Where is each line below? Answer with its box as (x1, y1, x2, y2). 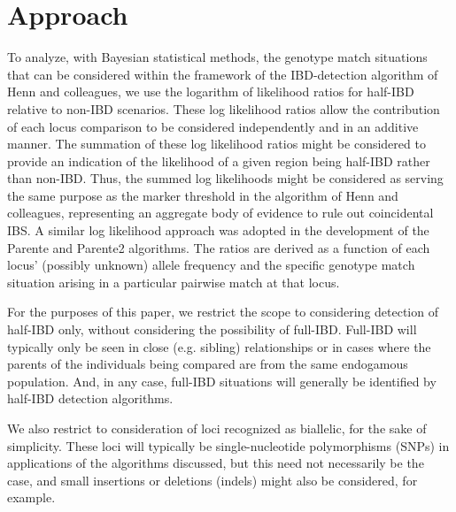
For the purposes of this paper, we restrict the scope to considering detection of (7, 302, 438, 321)
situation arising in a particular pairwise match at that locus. (7, 272, 340, 291)
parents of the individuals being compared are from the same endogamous (7, 355, 408, 373)
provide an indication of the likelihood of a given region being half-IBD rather (7, 151, 430, 170)
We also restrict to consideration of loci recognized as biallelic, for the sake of (7, 419, 427, 437)
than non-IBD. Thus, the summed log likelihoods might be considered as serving (7, 169, 444, 187)
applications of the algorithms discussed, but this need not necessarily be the (7, 454, 424, 472)
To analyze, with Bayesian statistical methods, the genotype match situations (7, 48, 428, 66)
